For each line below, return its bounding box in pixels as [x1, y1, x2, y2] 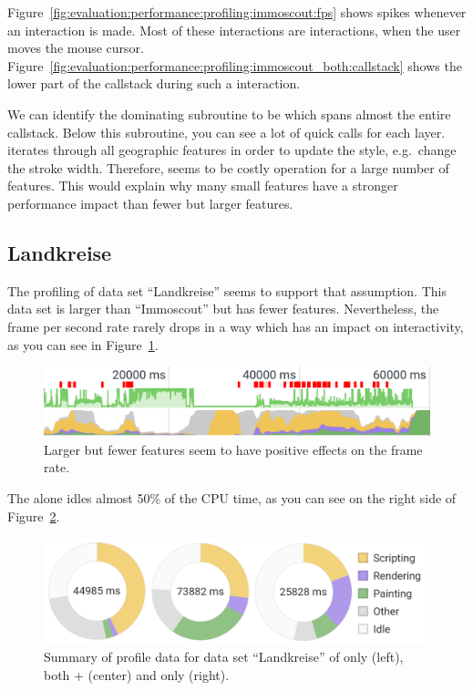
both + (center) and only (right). [44, 665, 230, 685]
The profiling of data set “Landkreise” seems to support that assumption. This [7, 281, 447, 300]
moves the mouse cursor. [7, 38, 144, 57]
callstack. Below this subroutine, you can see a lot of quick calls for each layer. [7, 122, 446, 141]
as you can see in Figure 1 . [7, 335, 159, 354]
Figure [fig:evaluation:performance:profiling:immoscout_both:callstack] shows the [7, 56, 462, 75]
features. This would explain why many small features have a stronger [7, 176, 398, 195]
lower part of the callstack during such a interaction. [7, 74, 301, 93]
